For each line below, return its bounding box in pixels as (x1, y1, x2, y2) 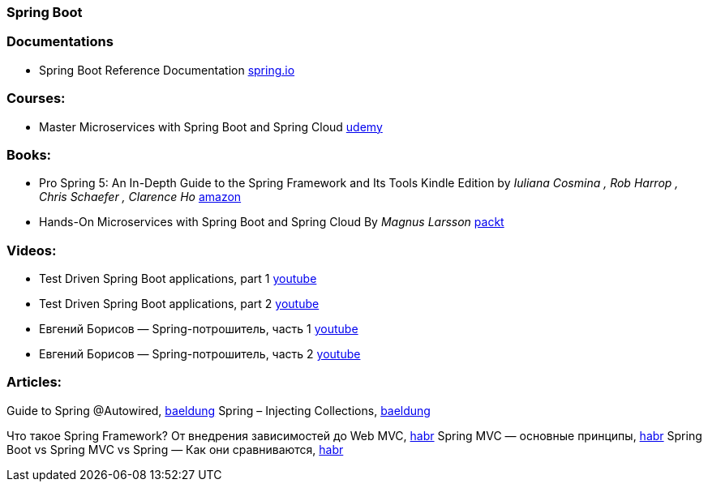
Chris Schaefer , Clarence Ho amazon (39, 190, 242, 204)
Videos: (6, 242, 57, 259)
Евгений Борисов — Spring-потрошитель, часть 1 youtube (39, 322, 358, 336)
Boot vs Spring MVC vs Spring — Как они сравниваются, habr (6, 442, 344, 456)
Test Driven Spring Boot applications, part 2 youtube (39, 297, 320, 310)
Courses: (6, 90, 66, 107)
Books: (6, 146, 52, 163)
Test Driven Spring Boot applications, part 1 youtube (39, 272, 317, 285)
